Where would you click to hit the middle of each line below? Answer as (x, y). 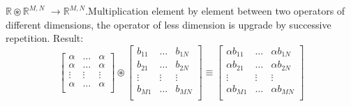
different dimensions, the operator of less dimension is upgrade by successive (169, 24)
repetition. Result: (45, 38)
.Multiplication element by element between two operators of (215, 10)
